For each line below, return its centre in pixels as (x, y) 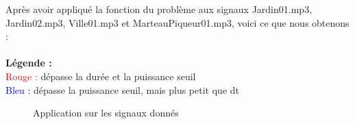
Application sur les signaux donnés (106, 113)
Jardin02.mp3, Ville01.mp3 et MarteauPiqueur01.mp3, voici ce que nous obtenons (177, 22)
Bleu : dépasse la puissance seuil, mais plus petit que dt (122, 89)
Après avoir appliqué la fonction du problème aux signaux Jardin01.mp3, (159, 9)
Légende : (29, 63)
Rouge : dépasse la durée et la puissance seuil (101, 76)
